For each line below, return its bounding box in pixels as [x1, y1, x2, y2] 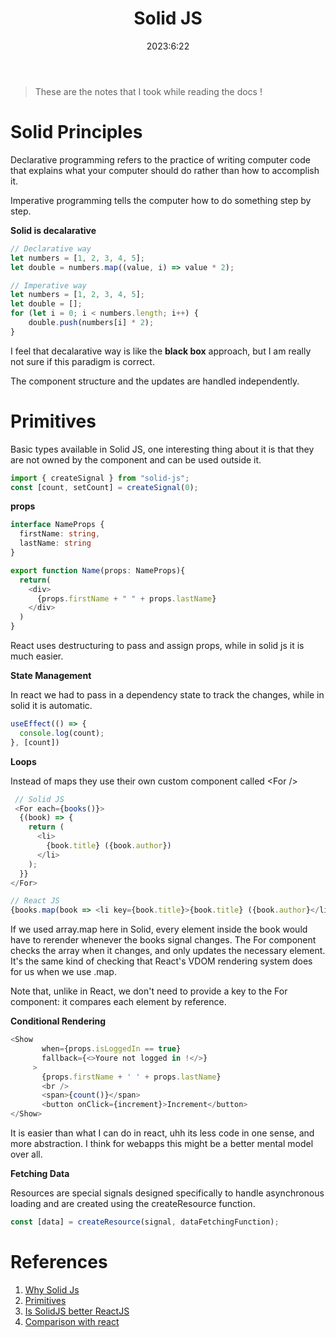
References [10, 1251, 108, 1274]
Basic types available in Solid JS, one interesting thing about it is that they [10, 443, 315, 455]
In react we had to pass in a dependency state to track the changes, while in [10, 689, 325, 701]
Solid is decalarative [10, 224, 97, 236]
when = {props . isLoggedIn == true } [41, 1044, 182, 1054]
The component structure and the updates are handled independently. [10, 375, 300, 387]
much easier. [10, 650, 64, 662]
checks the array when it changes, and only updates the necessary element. [10, 945, 326, 957]
